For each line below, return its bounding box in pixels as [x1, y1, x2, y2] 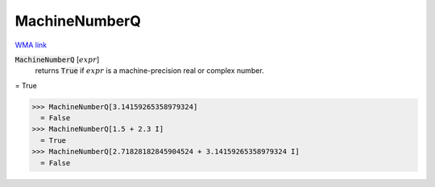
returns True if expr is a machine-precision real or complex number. [35, 66, 265, 75]
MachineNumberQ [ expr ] [14, 55, 100, 64]
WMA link [14, 40, 48, 50]
